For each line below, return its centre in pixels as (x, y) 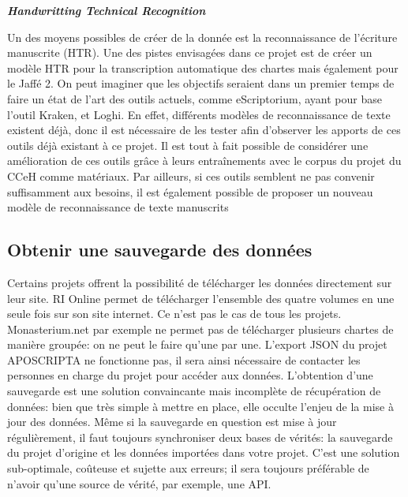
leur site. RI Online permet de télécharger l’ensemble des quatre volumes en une (201, 298)
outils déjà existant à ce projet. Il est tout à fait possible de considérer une (188, 145)
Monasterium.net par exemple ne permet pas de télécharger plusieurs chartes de (200, 329)
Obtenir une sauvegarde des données (160, 250)
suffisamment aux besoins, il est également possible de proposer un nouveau (190, 191)
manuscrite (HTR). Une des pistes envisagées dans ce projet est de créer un (190, 52)
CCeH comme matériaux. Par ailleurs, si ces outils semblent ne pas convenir (191, 176)
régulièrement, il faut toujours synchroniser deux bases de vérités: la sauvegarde (200, 437)
